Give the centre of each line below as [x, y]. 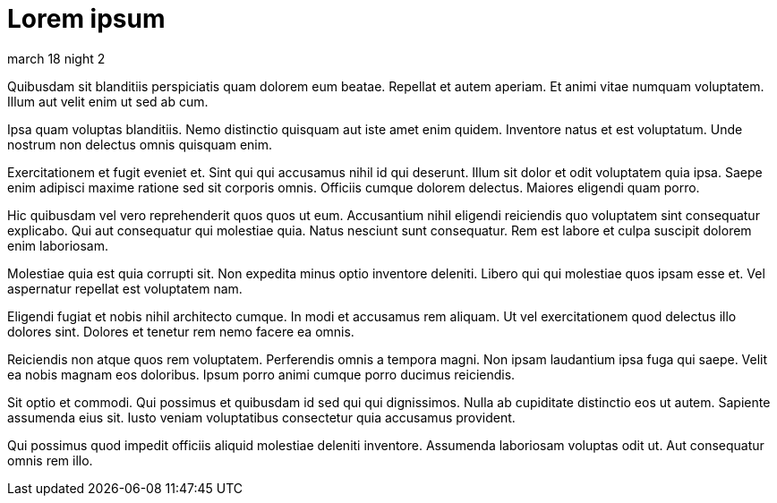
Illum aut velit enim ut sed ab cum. [108, 101]
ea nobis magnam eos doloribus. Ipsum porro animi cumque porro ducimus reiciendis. [261, 374]
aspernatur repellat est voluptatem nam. [125, 288]
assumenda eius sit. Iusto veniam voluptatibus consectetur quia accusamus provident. [261, 417]
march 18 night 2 [56, 58]
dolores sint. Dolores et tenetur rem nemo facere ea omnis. [181, 331]
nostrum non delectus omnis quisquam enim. [140, 144]
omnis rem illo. [50, 460]
